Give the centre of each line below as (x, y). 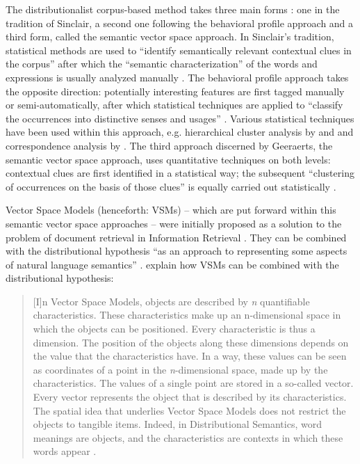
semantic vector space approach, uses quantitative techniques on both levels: (168, 159)
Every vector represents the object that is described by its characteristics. (190, 397)
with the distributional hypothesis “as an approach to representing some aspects (177, 251)
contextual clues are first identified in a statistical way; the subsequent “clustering (180, 173)
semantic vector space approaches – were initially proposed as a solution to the (174, 223)
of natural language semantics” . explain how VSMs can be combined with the (172, 264)
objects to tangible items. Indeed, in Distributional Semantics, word (177, 424)
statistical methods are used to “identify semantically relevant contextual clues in (179, 50)
